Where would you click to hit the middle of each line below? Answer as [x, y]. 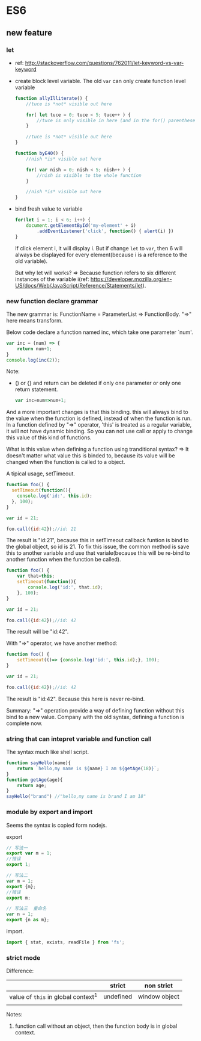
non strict [158, 986]
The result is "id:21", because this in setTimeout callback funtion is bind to [97, 540]
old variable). [31, 261]
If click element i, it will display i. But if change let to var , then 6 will [99, 248]
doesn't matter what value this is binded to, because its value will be [91, 456]
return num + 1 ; [34, 349]
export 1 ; [19, 865]
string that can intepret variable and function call [79, 739]
